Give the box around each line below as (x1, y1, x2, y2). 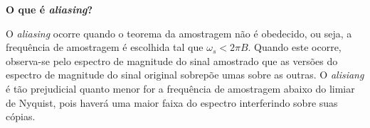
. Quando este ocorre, (248, 40, 342, 54)
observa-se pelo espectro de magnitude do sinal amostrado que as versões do (6, 53, 338, 68)
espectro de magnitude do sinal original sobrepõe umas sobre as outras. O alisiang (6, 67, 364, 82)
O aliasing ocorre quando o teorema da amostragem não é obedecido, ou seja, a (6, 25, 352, 40)
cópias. (6, 109, 36, 124)
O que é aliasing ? (6, 2, 93, 16)
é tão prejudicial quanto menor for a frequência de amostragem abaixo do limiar (6, 81, 355, 95)
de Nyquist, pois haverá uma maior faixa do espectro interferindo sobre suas (6, 95, 338, 110)
